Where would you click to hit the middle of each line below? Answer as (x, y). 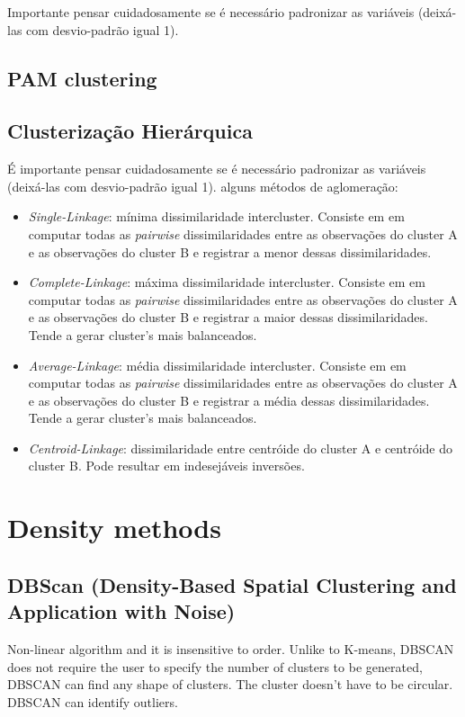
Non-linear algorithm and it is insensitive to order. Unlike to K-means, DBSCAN (231, 649)
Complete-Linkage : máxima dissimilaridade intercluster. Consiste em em (227, 282)
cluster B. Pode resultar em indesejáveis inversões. (166, 466)
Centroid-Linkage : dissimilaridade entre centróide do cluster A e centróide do (240, 448)
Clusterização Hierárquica (130, 131)
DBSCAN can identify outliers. (93, 701)
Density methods (114, 528)
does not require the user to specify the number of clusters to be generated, (215, 666)
